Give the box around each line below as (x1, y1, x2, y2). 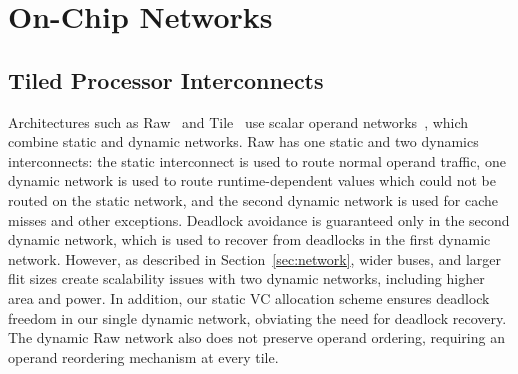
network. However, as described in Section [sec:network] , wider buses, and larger (8, 248, 501, 269)
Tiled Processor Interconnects (8, 64, 324, 95)
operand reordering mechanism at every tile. (8, 346, 279, 367)
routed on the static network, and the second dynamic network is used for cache (8, 189, 499, 210)
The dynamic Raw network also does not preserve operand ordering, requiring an (8, 327, 505, 348)
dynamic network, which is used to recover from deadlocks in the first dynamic (8, 229, 491, 250)
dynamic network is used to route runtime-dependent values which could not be (8, 170, 497, 191)
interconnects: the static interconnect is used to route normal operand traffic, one (8, 150, 506, 171)
